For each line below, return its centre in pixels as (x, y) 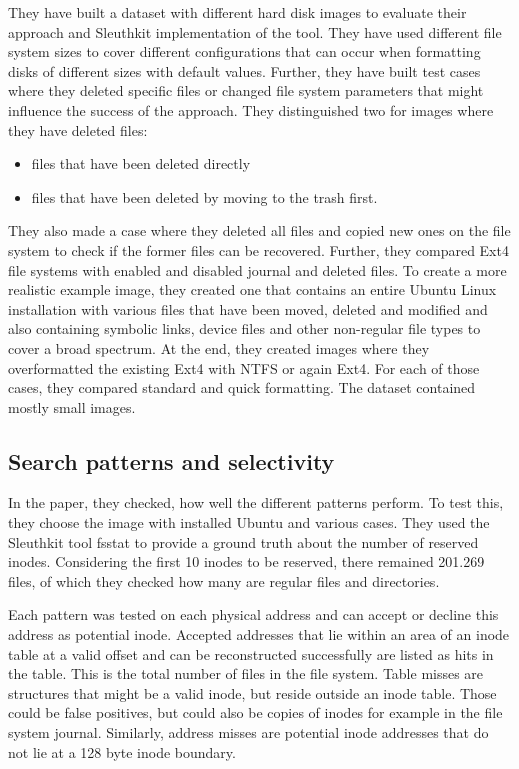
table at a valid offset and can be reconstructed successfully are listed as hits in (251, 653)
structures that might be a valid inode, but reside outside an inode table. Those (252, 692)
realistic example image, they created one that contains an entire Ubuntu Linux (252, 289)
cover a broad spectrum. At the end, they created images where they (219, 347)
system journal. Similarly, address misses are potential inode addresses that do (248, 732)
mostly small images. (72, 406)
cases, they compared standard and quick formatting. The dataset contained (242, 387)
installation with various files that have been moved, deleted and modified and (248, 308)
